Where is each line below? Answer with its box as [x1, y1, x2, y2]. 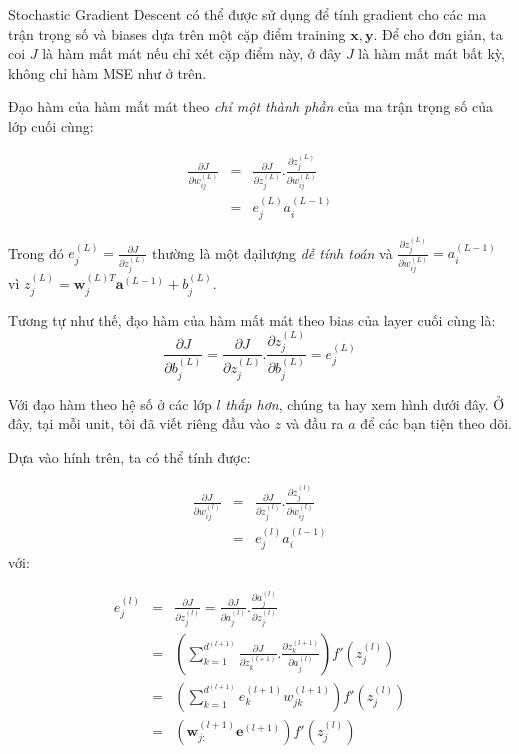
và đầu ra [285, 413, 344, 434]
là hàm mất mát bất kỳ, [358, 43, 505, 64]
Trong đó [8, 242, 64, 263]
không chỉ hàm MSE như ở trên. [8, 62, 207, 83]
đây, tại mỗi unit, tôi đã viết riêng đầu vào [8, 413, 270, 434]
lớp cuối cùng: [8, 115, 94, 136]
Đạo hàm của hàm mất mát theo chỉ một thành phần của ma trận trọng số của [8, 96, 493, 117]
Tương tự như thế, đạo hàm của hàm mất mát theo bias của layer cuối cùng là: [8, 309, 496, 330]
